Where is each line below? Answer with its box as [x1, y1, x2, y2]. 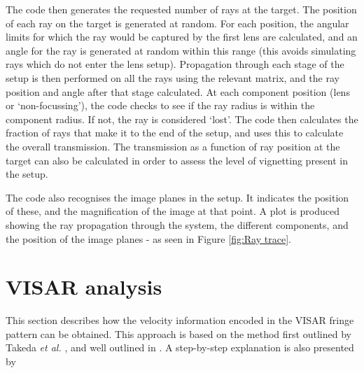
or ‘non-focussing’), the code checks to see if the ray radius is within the [6, 98, 315, 113]
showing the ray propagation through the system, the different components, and [6, 217, 349, 232]
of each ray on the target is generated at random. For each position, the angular [6, 15, 349, 30]
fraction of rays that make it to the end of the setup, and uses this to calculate [6, 125, 344, 140]
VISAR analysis [6, 272, 162, 301]
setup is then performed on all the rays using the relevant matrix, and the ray [6, 70, 339, 85]
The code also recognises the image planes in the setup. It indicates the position [6, 190, 349, 204]
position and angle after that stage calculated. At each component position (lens [6, 84, 350, 99]
